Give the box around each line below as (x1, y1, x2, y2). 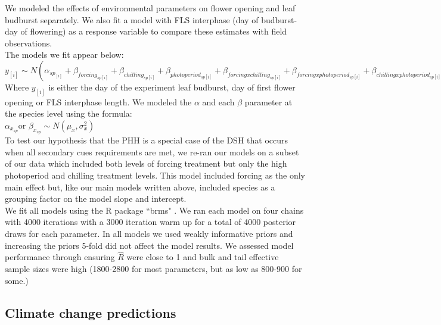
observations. (5, 36, 52, 49)
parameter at (244, 95, 293, 108)
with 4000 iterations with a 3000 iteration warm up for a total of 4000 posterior (5, 215, 296, 228)
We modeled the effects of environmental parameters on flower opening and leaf (5, 2, 296, 14)
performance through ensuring (5, 251, 115, 263)
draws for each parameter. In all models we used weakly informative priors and (5, 227, 293, 239)
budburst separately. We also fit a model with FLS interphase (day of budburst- (5, 13, 297, 26)
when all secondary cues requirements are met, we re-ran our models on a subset (5, 145, 299, 158)
